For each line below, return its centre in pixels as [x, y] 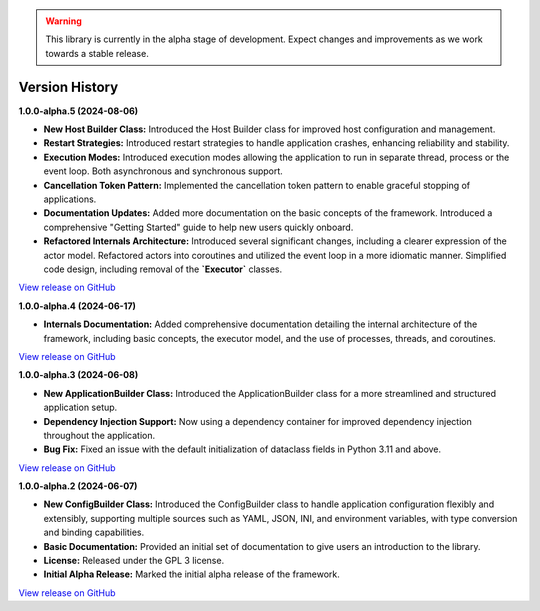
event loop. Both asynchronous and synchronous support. [163, 171]
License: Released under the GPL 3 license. [134, 561]
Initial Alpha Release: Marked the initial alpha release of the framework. [191, 574]
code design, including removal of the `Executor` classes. [163, 269]
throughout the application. [99, 435]
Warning [63, 21]
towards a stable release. [97, 53]
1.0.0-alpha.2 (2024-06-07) [78, 486]
